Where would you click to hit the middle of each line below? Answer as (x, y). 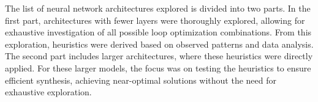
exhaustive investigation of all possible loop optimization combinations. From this (158, 32)
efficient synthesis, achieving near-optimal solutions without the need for (141, 80)
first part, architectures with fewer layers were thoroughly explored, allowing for (155, 20)
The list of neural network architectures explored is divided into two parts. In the (158, 8)
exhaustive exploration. (48, 92)
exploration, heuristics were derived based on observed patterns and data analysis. (159, 44)
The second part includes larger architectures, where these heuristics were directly (159, 56)
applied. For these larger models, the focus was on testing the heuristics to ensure (158, 67)
